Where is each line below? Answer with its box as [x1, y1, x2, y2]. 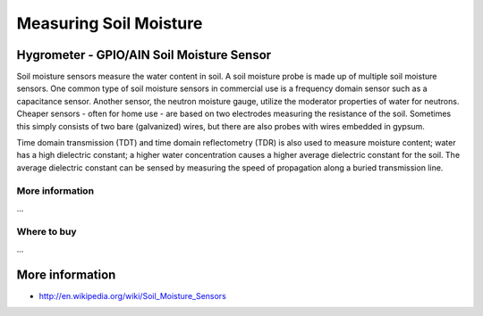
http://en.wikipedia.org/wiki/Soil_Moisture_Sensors [38, 290, 227, 301]
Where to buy [16, 225, 77, 237]
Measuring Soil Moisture [16, 13, 203, 33]
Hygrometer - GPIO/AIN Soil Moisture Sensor [16, 47, 272, 62]
